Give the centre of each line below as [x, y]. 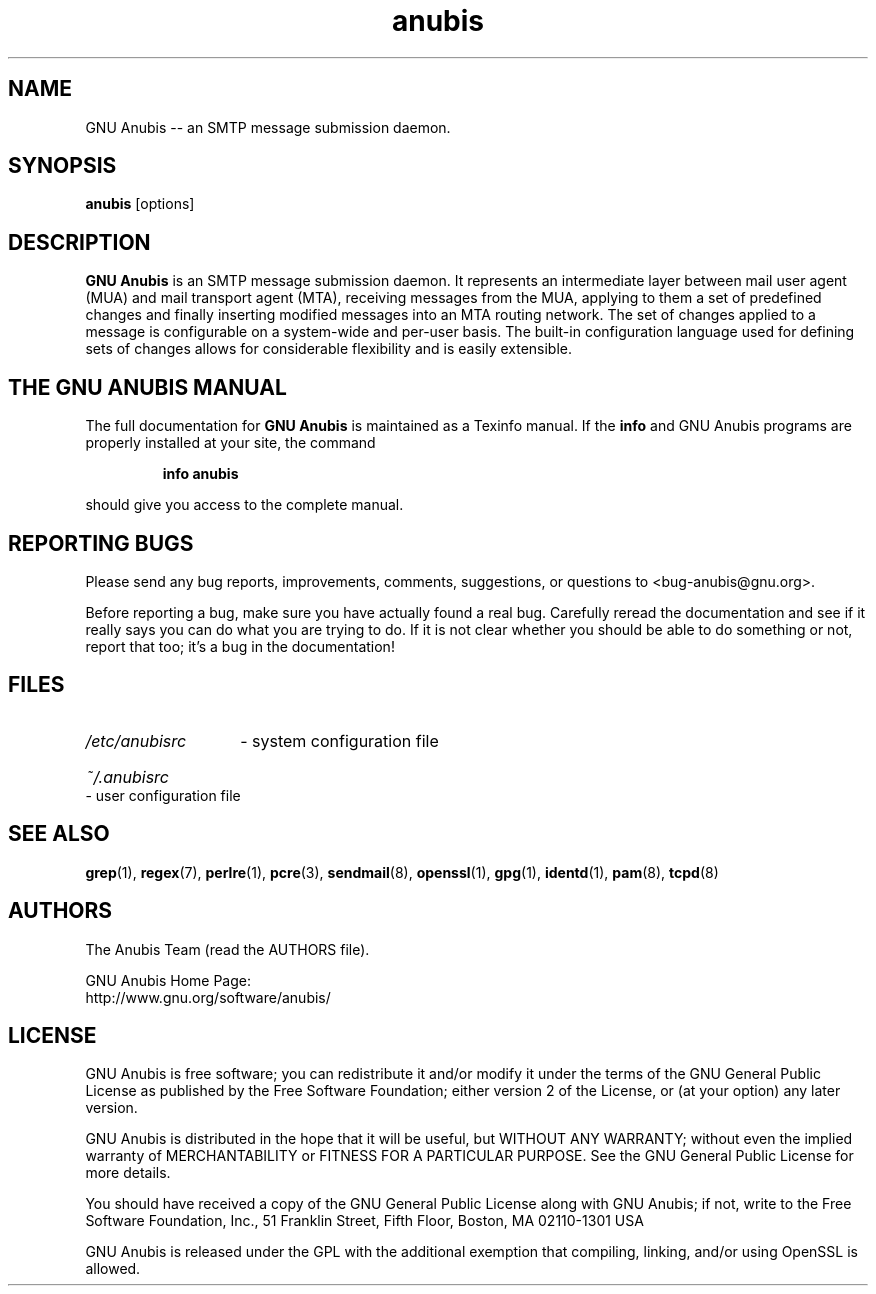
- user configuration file [163, 795]
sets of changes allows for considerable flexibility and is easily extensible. [329, 349]
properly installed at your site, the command [230, 443]
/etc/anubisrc [136, 740]
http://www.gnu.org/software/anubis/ [208, 997]
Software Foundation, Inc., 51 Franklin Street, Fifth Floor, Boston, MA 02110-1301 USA [364, 1221]
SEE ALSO [59, 834]
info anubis [200, 474]
